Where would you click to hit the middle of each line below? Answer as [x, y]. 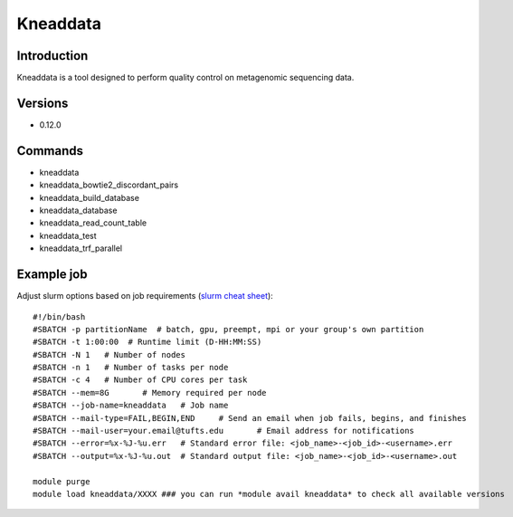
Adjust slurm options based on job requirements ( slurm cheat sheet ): [145, 296]
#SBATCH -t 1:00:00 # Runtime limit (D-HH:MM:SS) [147, 342]
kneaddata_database [78, 211]
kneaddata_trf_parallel [81, 248]
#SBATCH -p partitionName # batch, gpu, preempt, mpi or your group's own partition [228, 329]
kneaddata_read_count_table [93, 223]
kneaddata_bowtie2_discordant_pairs [109, 185]
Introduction [52, 56]
